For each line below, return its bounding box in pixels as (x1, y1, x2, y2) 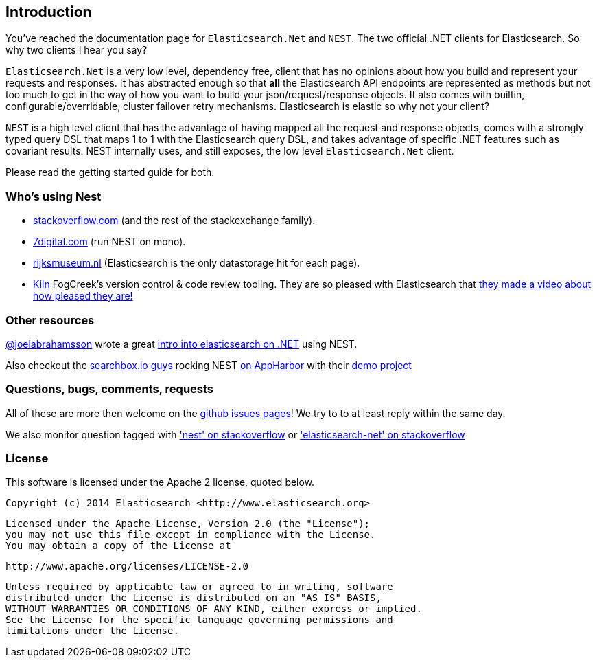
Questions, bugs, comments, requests (5, 382, 214, 396)
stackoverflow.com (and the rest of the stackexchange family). (33, 214, 316, 227)
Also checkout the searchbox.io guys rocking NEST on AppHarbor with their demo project (5, 359, 412, 371)
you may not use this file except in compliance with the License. (5, 529, 376, 541)
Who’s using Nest (5, 189, 102, 203)
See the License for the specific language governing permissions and (5, 614, 393, 626)
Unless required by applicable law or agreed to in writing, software (5, 581, 393, 593)
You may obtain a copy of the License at (5, 540, 231, 552)
